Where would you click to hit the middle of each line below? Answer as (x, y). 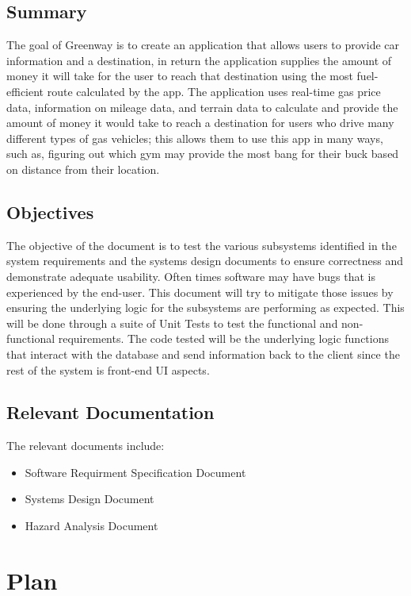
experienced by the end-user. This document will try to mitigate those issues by (200, 292)
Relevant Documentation (110, 412)
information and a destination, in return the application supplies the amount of (199, 60)
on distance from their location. (83, 169)
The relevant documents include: (86, 446)
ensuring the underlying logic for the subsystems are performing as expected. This (205, 308)
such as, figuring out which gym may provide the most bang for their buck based (203, 154)
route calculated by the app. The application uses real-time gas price (214, 91)
